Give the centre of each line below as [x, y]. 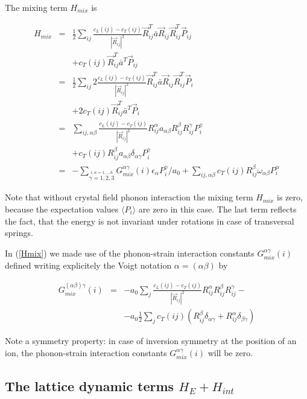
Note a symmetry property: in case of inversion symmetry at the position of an [151, 341]
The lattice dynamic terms [90, 385]
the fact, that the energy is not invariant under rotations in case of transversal [150, 221]
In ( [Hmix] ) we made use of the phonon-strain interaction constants [130, 253]
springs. [19, 233]
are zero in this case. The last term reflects [217, 209]
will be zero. [230, 353]
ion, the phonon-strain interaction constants [86, 353]
